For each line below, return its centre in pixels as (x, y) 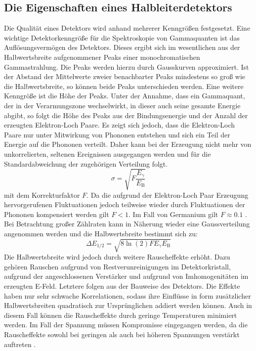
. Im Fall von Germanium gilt (173, 214)
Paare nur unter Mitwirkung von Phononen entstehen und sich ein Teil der (117, 134)
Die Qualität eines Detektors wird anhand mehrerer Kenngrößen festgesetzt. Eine (127, 28)
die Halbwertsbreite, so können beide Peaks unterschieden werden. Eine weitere (124, 86)
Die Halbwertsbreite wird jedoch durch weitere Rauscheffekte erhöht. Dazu (117, 257)
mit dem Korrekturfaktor (42, 195)
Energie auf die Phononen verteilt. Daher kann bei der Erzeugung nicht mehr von (128, 144)
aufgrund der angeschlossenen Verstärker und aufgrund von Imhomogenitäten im (126, 276)
